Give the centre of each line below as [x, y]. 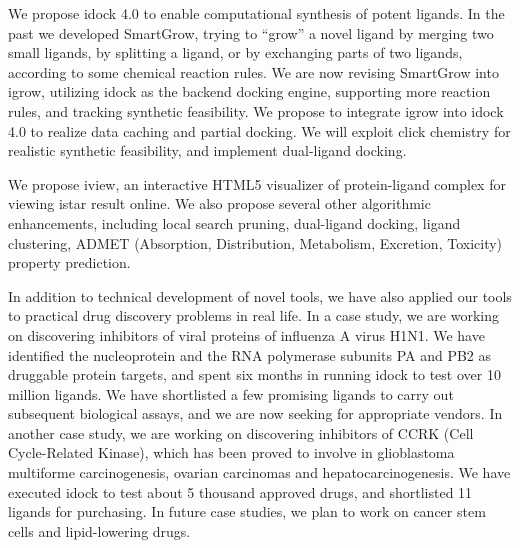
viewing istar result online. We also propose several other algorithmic [219, 203]
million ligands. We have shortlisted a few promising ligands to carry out [231, 393]
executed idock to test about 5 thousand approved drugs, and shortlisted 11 [240, 491]
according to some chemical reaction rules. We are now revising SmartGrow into [253, 71]
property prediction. [69, 262]
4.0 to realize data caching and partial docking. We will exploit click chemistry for [259, 130]
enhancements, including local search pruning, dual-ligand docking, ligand [234, 222]
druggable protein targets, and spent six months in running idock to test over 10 [254, 374]
